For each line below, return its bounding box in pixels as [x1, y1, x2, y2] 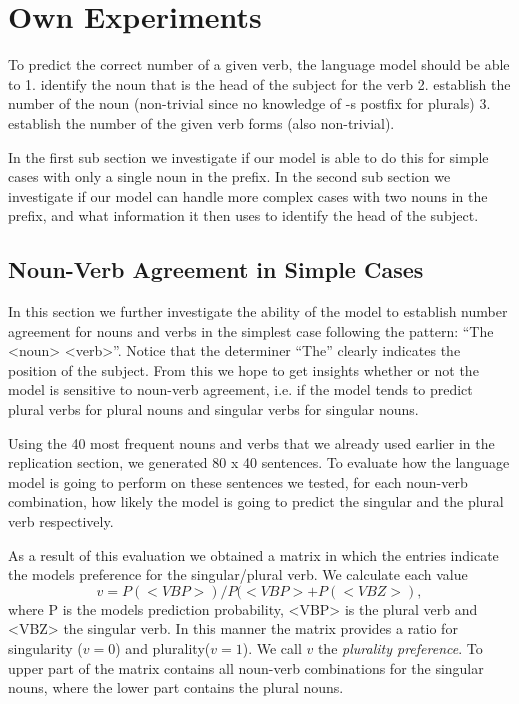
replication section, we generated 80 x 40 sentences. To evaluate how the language [8, 452, 510, 473]
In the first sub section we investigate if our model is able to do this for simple [8, 146, 489, 167]
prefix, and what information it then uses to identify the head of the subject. [8, 205, 479, 226]
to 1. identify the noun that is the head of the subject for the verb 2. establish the [8, 73, 511, 94]
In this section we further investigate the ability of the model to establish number [8, 301, 508, 322]
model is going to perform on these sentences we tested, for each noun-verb [8, 471, 468, 492]
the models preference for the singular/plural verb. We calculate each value [8, 564, 468, 585]
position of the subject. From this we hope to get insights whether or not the [8, 359, 479, 380]
